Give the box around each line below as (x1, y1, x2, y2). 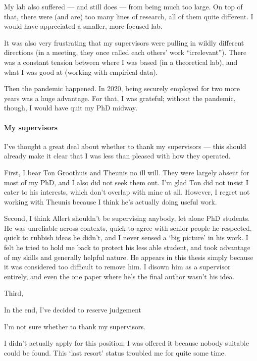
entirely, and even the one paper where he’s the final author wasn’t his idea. (4, 271, 235, 281)
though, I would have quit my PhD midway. (4, 103, 138, 113)
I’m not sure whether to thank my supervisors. (4, 321, 146, 331)
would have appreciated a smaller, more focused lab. (4, 21, 162, 31)
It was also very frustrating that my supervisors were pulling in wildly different (4, 37, 244, 48)
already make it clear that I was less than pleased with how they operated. (4, 151, 231, 161)
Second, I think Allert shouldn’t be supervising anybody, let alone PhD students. (4, 213, 250, 223)
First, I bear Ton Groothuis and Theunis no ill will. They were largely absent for (4, 167, 250, 177)
